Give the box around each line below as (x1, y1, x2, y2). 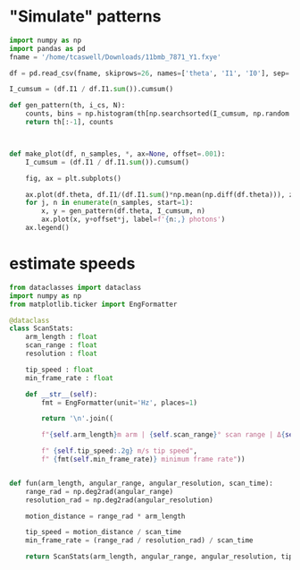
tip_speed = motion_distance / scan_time (25, 528, 181, 537)
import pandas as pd (9, 44, 87, 53)
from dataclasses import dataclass (9, 283, 142, 292)
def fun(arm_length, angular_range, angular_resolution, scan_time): (9, 479, 274, 488)
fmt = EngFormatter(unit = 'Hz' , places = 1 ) (41, 398, 198, 407)
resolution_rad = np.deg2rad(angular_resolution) (25, 495, 214, 505)
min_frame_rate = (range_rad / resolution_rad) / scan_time (25, 536, 254, 545)
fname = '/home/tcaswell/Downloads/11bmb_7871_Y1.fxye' (9, 52, 221, 62)
